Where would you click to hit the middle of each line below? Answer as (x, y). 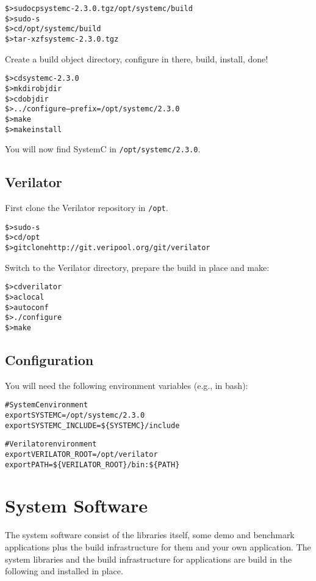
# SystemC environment (47, 405)
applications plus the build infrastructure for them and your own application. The (158, 546)
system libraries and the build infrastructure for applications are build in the (149, 559)
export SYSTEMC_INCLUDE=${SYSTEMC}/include (92, 425)
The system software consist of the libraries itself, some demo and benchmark (150, 535)
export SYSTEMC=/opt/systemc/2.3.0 (75, 415)
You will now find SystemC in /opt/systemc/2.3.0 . (103, 149)
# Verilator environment (51, 444)
